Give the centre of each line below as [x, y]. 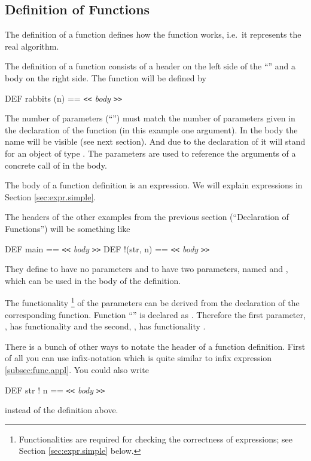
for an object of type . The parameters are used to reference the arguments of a [150, 153]
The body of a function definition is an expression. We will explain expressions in [154, 185]
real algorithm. [32, 46]
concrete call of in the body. [56, 165]
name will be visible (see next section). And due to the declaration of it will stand [155, 141]
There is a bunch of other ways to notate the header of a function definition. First [155, 346]
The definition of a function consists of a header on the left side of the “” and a [150, 66]
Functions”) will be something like [68, 228]
